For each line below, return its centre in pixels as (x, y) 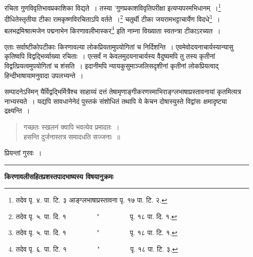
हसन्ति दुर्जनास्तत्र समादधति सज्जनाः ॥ (72, 136)
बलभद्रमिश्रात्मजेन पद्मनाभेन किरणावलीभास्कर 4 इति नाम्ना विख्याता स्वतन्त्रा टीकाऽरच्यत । (113, 30)
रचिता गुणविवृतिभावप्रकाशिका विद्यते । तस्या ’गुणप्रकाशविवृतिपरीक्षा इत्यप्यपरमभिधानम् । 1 (113, 7)
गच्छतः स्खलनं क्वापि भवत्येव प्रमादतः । (71, 127)
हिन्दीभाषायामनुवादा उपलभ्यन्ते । (44, 75)
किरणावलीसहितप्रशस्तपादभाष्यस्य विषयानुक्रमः (59, 176)
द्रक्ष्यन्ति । (17, 111)
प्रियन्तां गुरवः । (23, 153)
